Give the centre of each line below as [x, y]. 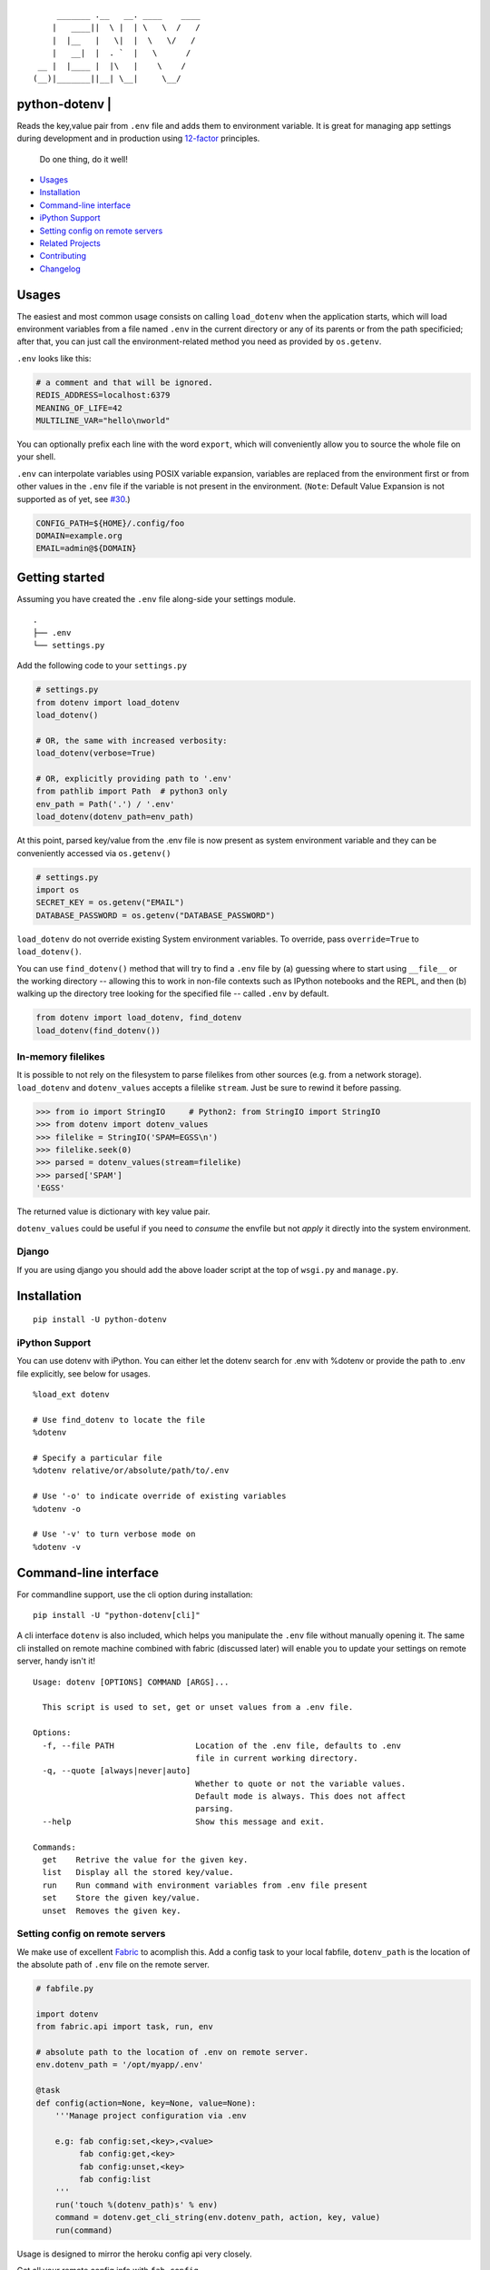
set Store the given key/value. [122, 1898]
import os [58, 890]
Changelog [60, 269]
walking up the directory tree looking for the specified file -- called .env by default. [173, 993]
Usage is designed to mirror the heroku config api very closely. [135, 2254]
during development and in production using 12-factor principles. [138, 138]
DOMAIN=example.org [79, 535]
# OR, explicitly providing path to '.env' [134, 779]
